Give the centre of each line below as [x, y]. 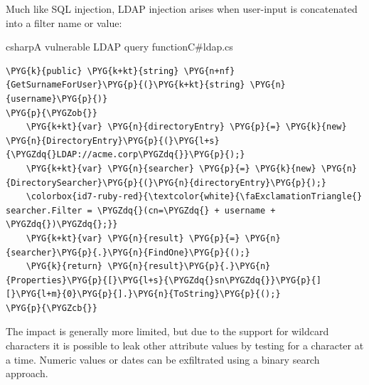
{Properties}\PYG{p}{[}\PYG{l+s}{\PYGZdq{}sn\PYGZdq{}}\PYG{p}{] [164, 280]
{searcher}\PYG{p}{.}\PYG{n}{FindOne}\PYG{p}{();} [128, 252]
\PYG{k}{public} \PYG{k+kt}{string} [92, 71]
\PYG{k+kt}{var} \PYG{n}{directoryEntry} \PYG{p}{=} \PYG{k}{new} [186, 127]
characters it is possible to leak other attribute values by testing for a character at [185, 346]
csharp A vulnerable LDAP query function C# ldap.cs [119, 47]
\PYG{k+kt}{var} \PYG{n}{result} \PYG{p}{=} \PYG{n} [153, 238]
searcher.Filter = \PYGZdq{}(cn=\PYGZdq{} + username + [141, 210]
